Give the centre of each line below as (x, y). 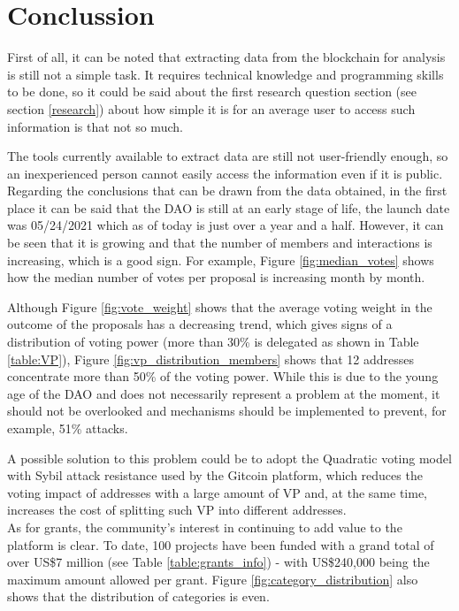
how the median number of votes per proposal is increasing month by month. (216, 277)
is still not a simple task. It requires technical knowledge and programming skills (226, 74)
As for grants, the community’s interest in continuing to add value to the (205, 527)
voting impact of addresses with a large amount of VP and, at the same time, (217, 492)
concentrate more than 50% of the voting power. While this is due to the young (223, 376)
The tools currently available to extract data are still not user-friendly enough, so (228, 156)
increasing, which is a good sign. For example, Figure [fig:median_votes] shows (221, 260)
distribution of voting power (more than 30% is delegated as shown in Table (213, 342)
